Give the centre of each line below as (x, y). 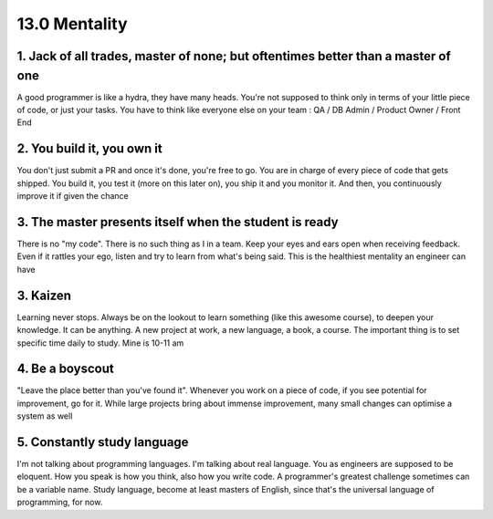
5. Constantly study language (103, 442)
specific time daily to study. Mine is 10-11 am (100, 343)
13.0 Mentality (72, 24)
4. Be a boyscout (65, 369)
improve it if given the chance (73, 196)
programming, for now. (60, 503)
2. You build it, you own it (90, 149)
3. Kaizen (44, 295)
